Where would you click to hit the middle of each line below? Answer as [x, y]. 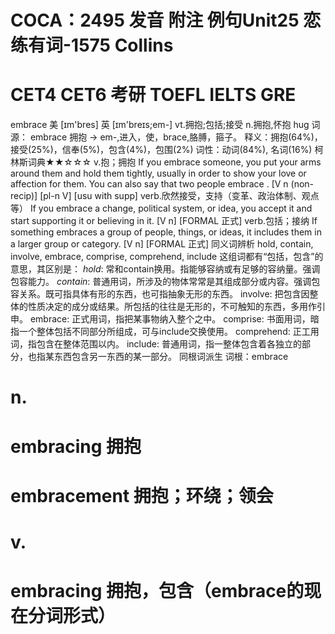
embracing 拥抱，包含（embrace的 [157, 591]
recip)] [24, 196]
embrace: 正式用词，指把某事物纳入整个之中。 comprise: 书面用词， [170, 319]
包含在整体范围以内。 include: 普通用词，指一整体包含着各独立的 [169, 344]
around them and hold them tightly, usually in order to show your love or [158, 173]
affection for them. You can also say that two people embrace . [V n [149, 184]
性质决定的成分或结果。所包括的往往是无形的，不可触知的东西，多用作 [172, 307]
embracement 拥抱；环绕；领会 [142, 495]
